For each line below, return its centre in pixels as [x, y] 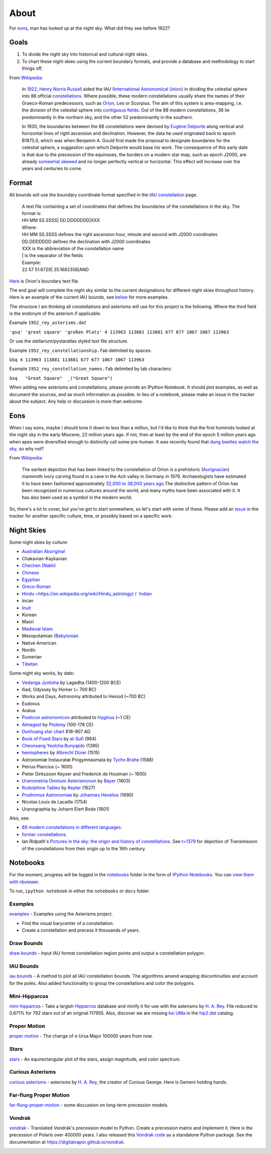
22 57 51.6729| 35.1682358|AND [55, 270]
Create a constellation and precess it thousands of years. [81, 930]
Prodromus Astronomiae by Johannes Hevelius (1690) [78, 795]
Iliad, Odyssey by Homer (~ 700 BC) [59, 689]
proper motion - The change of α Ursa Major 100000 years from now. [81, 1036]
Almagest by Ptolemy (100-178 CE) [58, 724]
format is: [32, 213]
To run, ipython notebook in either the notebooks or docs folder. [80, 891]
